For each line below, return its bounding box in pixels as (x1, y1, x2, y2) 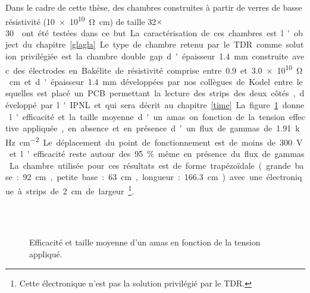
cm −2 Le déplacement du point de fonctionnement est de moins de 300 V (19, 134, 303, 148)
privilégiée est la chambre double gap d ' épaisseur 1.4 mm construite (20, 50, 289, 62)
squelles (5, 87, 33, 99)
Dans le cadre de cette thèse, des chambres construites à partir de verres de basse (5, 1, 302, 13)
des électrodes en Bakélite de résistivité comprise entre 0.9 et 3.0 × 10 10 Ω (13, 62, 303, 76)
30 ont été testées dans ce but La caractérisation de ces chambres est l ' (5, 26, 290, 39)
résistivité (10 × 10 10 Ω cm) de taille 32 (5, 13, 156, 27)
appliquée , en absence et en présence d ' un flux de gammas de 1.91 (23, 122, 292, 134)
